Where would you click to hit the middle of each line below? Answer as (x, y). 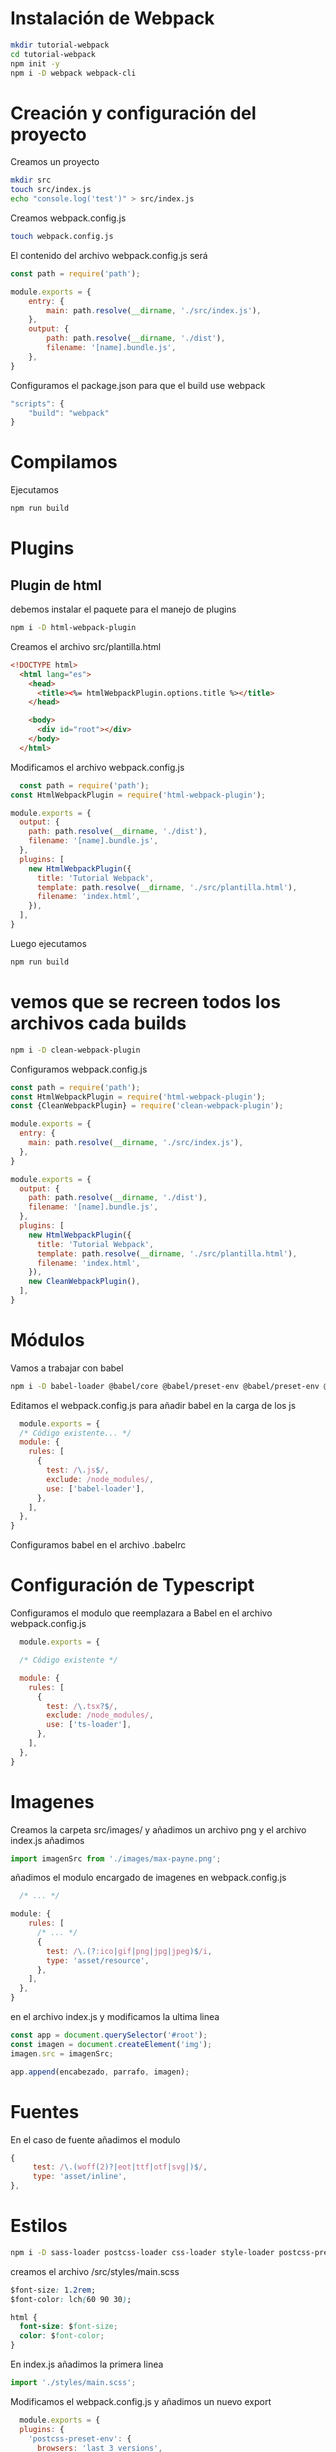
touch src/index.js (51, 190)
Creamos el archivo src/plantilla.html (86, 646)
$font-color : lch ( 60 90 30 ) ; (71, 2299)
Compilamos (64, 462)
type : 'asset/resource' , (98, 1960)
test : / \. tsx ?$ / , (82, 1706)
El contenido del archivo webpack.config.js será (109, 255)
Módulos (47, 1340)
